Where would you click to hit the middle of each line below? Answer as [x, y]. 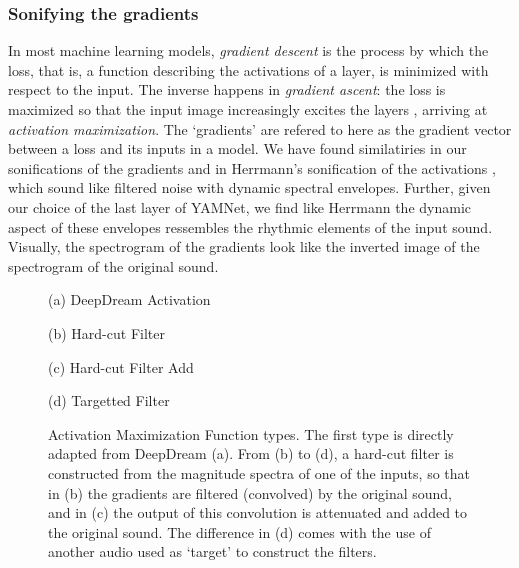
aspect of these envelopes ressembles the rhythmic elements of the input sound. [250, 226]
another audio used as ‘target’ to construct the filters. [212, 551]
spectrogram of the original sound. [113, 265]
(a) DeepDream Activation [129, 299]
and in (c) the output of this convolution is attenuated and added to [258, 512]
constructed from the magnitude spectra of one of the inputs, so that [259, 472]
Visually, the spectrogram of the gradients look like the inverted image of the [244, 246]
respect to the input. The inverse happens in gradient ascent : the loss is [227, 89]
